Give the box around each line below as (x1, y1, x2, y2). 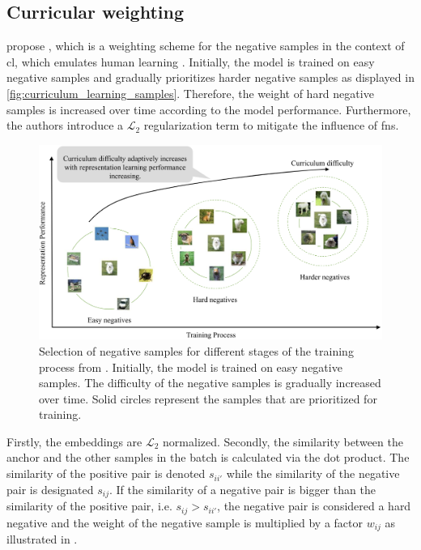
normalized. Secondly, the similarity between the (163, 433, 403, 450)
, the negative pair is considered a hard (217, 497, 411, 514)
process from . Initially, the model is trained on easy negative (39, 358, 342, 375)
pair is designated (6, 480, 94, 497)
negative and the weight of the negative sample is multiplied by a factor (6, 514, 364, 531)
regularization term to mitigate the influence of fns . (143, 117, 399, 134)
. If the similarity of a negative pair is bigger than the (109, 480, 376, 497)
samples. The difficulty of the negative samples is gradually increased (39, 374, 381, 391)
